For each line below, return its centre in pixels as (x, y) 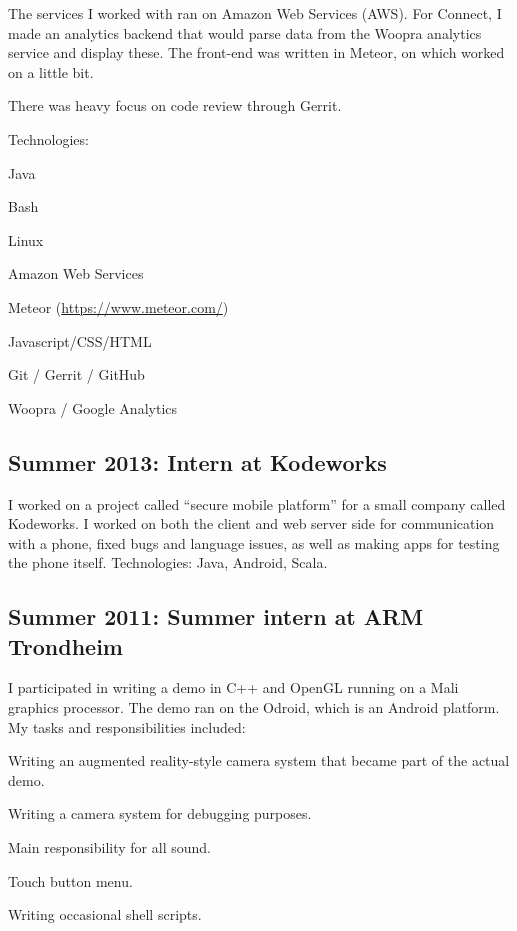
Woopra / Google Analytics (93, 407)
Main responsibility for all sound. (109, 847)
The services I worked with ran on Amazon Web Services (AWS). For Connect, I (255, 13)
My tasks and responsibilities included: (127, 726)
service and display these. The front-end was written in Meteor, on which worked (256, 52)
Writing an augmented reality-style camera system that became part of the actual (259, 760)
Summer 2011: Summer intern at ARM (216, 616)
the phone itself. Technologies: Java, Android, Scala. (168, 562)
